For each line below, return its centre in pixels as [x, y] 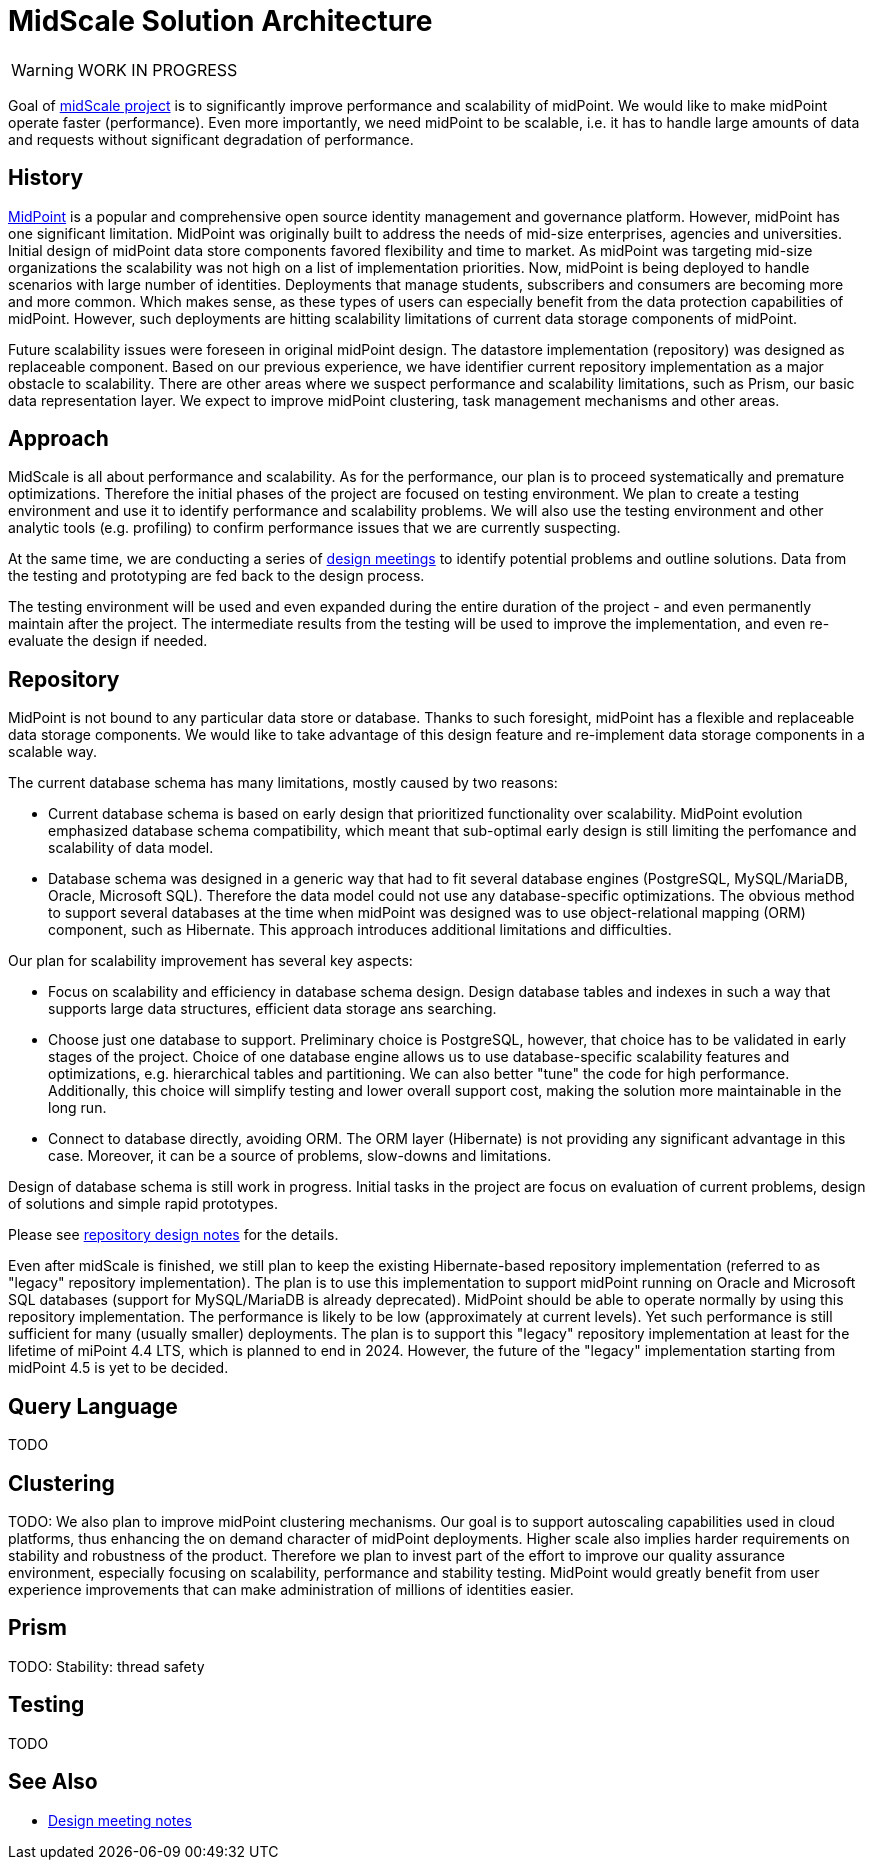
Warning [42, 69]
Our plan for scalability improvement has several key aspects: [210, 961]
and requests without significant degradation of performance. [211, 139]
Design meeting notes [120, 1820]
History [46, 178]
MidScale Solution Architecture [220, 21]
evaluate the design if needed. [108, 641]
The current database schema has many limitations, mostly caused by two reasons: [283, 783]
